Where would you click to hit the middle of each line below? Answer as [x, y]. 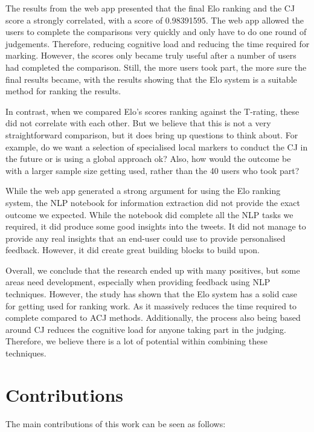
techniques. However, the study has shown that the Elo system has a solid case [152, 294]
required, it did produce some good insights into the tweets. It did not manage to [156, 226]
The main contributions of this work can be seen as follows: [116, 423]
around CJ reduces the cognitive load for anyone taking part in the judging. [146, 329]
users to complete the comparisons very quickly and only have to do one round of [156, 32]
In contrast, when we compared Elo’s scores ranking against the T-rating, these [152, 111]
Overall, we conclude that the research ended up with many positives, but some [153, 270]
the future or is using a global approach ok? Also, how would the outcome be [148, 159]
